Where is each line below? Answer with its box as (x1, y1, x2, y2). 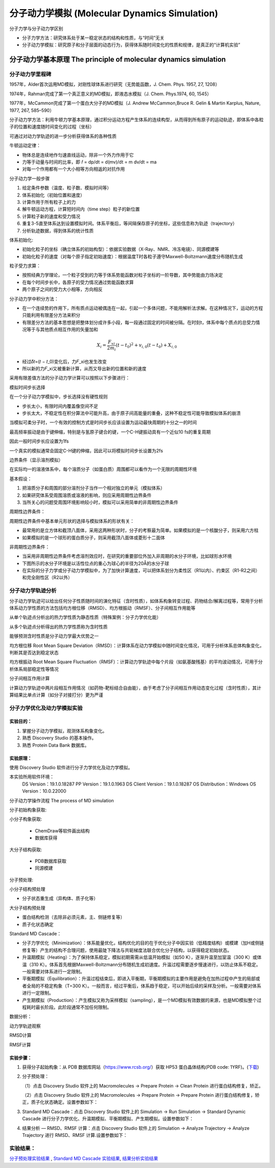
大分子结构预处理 (9, 905, 45, 911)
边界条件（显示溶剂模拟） (9, 456, 63, 463)
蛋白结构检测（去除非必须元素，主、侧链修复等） (22, 914, 125, 920)
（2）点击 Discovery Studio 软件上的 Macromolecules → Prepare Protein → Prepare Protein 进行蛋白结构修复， (22, 1092, 256, 1098)
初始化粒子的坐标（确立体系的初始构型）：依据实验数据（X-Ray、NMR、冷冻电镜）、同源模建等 (22, 246, 219, 252)
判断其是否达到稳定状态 (9, 649, 59, 656)
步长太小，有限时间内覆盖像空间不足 (22, 403, 98, 409)
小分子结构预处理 (9, 886, 45, 892)
